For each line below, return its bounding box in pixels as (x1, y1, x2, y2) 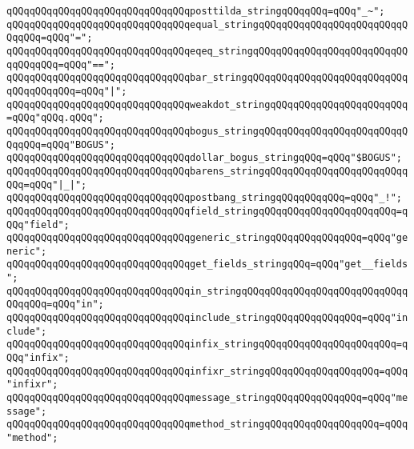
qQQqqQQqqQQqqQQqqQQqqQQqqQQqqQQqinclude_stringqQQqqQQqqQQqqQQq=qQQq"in (6, 312, 408, 324)
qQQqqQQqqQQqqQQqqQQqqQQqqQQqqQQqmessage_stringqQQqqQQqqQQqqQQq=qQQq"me (6, 392, 408, 404)
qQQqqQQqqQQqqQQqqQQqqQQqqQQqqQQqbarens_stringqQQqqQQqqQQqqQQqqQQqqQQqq (6, 165, 408, 177)
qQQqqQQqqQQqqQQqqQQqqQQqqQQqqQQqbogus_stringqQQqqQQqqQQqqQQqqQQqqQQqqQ (6, 125, 408, 137)
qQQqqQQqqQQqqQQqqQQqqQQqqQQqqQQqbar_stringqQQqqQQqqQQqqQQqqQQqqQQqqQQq (6, 72, 408, 84)
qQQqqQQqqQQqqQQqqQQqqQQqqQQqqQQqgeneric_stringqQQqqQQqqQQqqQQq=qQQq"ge (6, 232, 408, 244)
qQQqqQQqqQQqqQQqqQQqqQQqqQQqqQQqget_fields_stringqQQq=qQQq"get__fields (6, 259, 408, 271)
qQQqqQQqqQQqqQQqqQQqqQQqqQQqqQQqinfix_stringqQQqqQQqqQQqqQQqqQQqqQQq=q (6, 339, 408, 351)
